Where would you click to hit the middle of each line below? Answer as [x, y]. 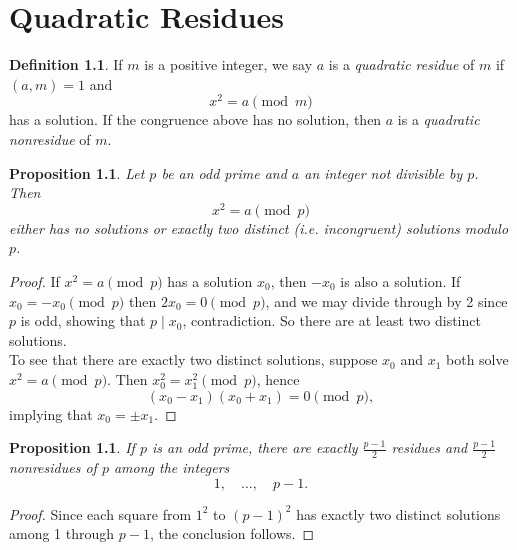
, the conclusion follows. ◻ [232, 533]
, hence [278, 379]
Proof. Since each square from [100, 513]
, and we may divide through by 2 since [386, 300]
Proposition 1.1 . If [72, 447]
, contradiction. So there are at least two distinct [331, 320]
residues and [429, 447]
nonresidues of [53, 467]
